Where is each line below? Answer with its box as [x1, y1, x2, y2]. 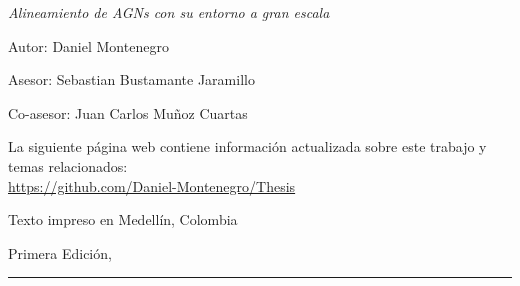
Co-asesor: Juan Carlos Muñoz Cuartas [8, 102, 248, 123]
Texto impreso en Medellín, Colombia [8, 209, 238, 230]
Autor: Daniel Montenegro [8, 35, 169, 56]
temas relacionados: [8, 155, 128, 176]
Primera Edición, [8, 242, 112, 263]
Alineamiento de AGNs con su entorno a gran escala [8, 2, 330, 22]
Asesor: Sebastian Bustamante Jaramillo [8, 69, 255, 90]
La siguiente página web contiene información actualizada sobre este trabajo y [8, 136, 487, 157]
